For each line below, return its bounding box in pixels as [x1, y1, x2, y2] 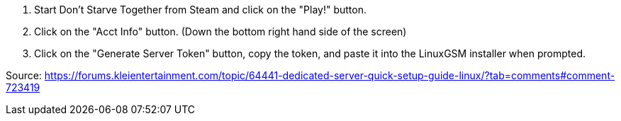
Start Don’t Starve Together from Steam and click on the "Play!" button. [34, 4, 367, 16]
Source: [6, 69, 42, 81]
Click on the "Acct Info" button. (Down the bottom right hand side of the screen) [34, 25, 407, 38]
